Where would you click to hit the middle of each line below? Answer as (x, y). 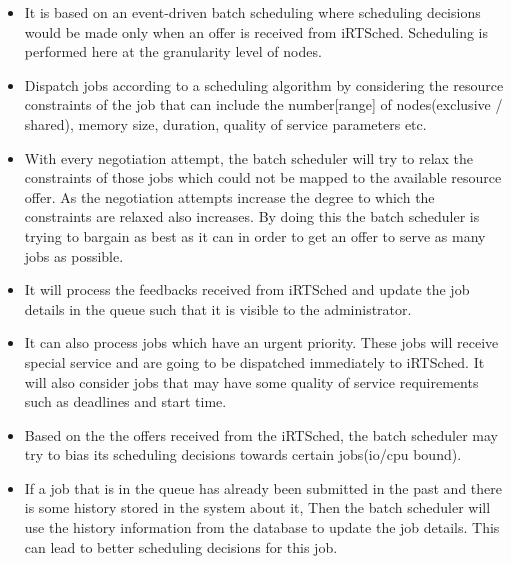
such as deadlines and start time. (125, 401)
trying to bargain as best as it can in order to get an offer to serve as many (255, 235)
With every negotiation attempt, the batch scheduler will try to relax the (249, 157)
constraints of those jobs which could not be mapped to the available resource (263, 177)
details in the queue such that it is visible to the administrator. (218, 308)
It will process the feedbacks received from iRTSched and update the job (247, 289)
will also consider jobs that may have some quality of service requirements (251, 381)
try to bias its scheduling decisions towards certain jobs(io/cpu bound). (243, 454)
